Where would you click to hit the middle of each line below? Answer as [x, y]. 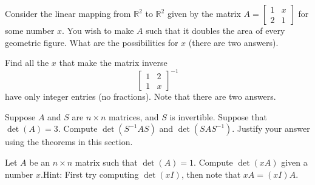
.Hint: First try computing [90, 174]
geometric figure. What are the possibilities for [92, 42]
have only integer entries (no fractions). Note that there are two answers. [141, 96]
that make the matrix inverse [113, 63]
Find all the [27, 63]
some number [30, 30]
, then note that [211, 174]
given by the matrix [204, 13]
